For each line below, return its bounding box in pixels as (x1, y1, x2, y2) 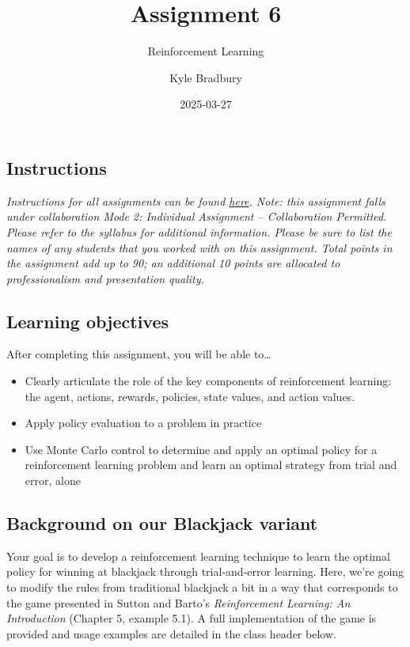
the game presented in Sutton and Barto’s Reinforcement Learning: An (6, 594, 351, 611)
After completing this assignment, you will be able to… (6, 346, 271, 362)
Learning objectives (6, 308, 169, 333)
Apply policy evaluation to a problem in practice (25, 414, 262, 431)
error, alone (25, 472, 81, 489)
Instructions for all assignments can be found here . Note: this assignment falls (6, 192, 385, 209)
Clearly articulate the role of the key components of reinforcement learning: (25, 373, 392, 389)
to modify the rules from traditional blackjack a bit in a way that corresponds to (6, 579, 398, 596)
